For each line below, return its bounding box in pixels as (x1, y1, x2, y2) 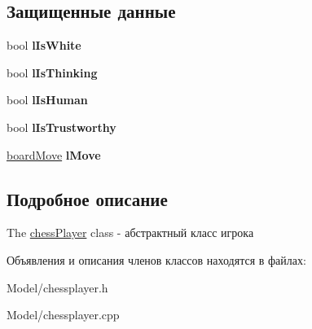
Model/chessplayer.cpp (7, 306, 120, 323)
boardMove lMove (7, 146, 101, 163)
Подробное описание (7, 186, 168, 211)
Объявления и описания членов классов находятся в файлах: (7, 251, 306, 268)
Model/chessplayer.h (7, 279, 108, 296)
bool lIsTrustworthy (7, 118, 116, 135)
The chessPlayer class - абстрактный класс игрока (7, 224, 254, 241)
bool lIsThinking (7, 64, 98, 81)
